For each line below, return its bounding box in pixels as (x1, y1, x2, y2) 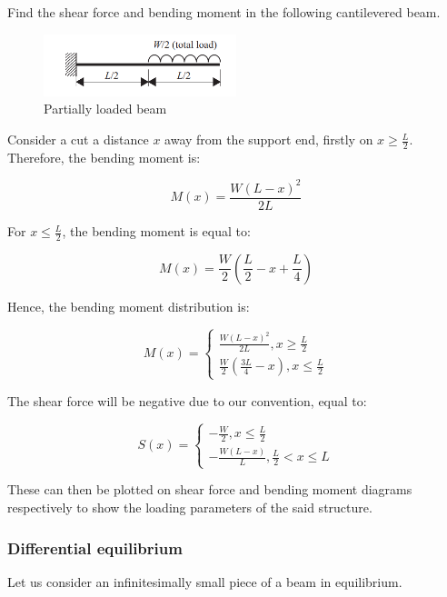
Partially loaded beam (44, 99, 167, 118)
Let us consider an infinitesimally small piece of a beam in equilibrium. (7, 572, 402, 591)
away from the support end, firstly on (164, 130, 373, 149)
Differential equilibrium (7, 536, 183, 559)
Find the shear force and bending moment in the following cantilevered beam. (7, 3, 441, 21)
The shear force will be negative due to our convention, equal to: (7, 391, 367, 410)
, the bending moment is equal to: (62, 222, 251, 241)
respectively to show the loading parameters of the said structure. (7, 498, 372, 516)
